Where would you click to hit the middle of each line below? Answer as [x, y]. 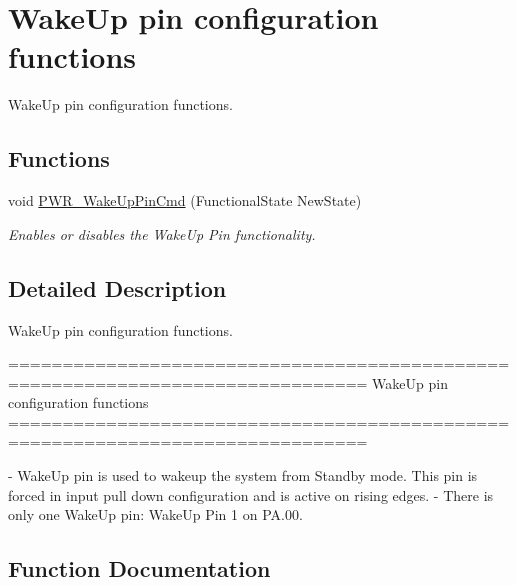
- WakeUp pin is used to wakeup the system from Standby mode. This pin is [243, 475]
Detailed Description [117, 287]
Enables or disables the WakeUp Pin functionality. [162, 233]
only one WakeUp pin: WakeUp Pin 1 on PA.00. [155, 514]
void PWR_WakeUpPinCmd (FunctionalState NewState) [185, 200]
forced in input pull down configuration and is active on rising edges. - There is [251, 494]
